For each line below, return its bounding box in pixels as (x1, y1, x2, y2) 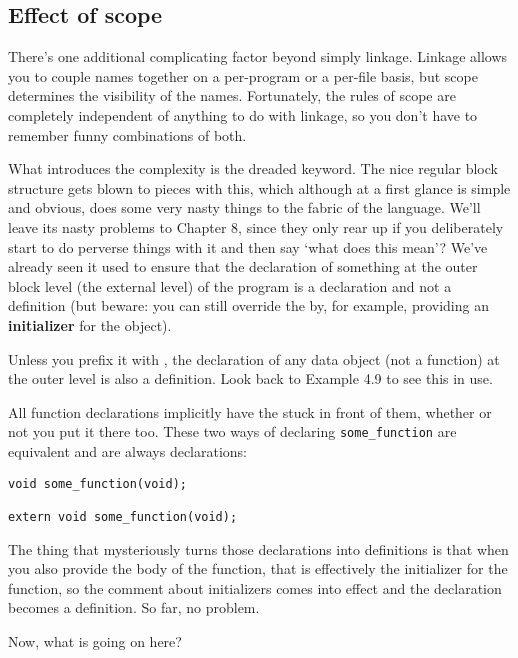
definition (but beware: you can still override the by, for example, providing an (8, 295, 489, 316)
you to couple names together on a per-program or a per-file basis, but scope (8, 65, 478, 86)
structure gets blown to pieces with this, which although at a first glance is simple (8, 177, 511, 198)
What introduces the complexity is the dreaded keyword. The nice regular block (8, 158, 498, 179)
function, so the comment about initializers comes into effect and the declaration (8, 577, 502, 598)
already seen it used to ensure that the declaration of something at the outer (8, 256, 478, 277)
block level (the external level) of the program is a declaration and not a (8, 275, 452, 296)
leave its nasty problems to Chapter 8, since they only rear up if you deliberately (8, 216, 504, 237)
